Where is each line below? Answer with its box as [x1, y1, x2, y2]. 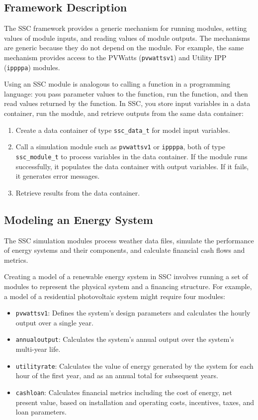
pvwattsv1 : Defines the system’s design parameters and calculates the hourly [15, 308, 251, 318]
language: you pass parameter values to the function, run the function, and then [4, 88, 248, 99]
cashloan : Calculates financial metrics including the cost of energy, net [15, 387, 232, 397]
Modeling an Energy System [4, 211, 153, 227]
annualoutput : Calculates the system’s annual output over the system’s [15, 334, 234, 344]
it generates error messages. [15, 171, 100, 181]
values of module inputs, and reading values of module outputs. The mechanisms [4, 32, 250, 43]
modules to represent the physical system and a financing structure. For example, [4, 281, 252, 291]
